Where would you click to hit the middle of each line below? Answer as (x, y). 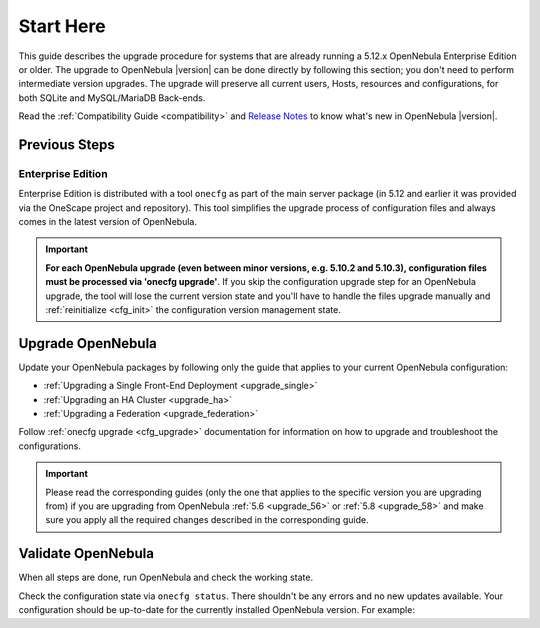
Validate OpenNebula (86, 553)
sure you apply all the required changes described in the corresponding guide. (207, 520)
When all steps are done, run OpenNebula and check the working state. (166, 577)
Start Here (62, 26)
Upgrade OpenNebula (87, 343)
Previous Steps (66, 144)
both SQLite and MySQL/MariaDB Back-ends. (112, 97)
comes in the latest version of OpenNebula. (107, 222)
